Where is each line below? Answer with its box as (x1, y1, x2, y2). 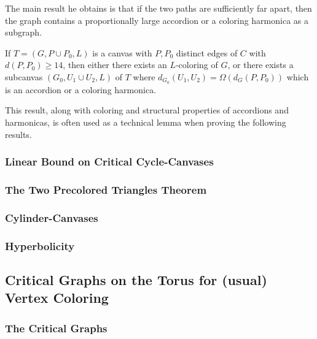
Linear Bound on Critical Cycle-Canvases (5, 154, 214, 169)
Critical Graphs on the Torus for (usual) (5, 270, 267, 289)
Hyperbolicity (5, 238, 75, 253)
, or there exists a (227, 58, 294, 71)
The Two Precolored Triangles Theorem (5, 181, 207, 197)
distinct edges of (176, 46, 238, 59)
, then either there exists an (63, 58, 167, 71)
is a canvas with (92, 46, 152, 59)
